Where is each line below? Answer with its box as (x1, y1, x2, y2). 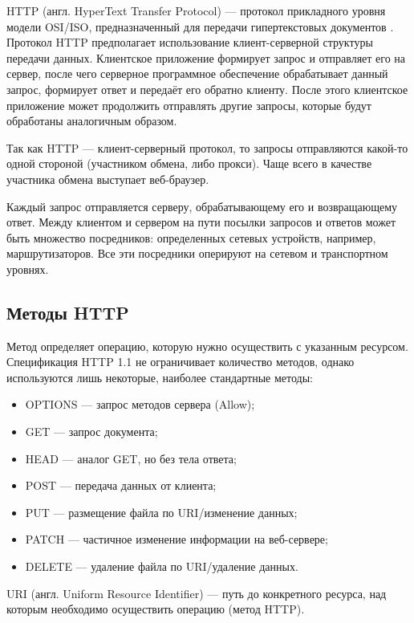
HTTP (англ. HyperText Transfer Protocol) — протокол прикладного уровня (6, 2, 386, 18)
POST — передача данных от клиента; (25, 477, 217, 494)
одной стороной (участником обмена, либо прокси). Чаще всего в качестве (6, 155, 372, 172)
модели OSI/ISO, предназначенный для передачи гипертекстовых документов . (6, 18, 394, 35)
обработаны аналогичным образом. (6, 112, 177, 129)
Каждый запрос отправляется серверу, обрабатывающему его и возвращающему (6, 197, 398, 214)
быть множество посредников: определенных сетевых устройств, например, (6, 229, 376, 246)
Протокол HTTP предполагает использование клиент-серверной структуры (6, 34, 373, 51)
